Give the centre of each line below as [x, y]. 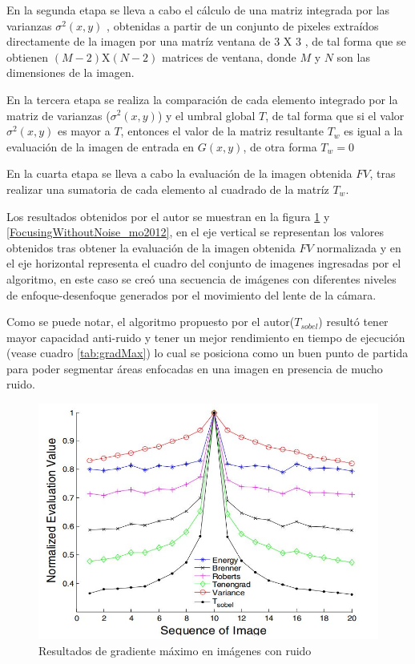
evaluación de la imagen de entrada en [101, 146]
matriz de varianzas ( [58, 115]
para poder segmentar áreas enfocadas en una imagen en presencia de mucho [195, 368]
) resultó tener [353, 322]
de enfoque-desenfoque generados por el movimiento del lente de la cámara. [191, 294]
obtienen [28, 56]
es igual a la [373, 131]
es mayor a [84, 131]
